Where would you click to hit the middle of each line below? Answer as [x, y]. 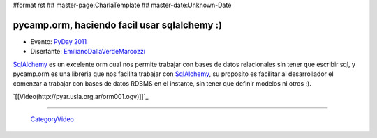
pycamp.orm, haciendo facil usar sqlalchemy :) [118, 25]
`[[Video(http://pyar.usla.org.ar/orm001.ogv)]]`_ [81, 96]
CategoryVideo [52, 119]
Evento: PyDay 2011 [59, 41]
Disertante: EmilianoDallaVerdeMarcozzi [88, 52]
